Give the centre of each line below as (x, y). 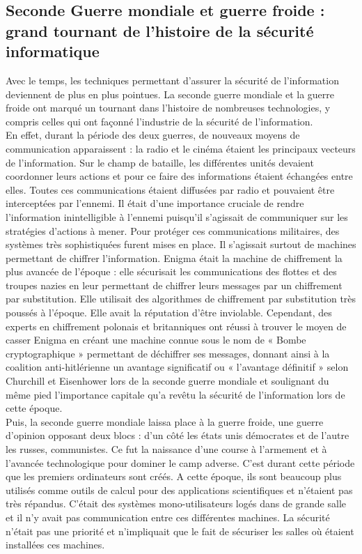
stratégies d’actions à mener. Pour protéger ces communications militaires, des (173, 230)
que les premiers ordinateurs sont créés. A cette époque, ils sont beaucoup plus (174, 476)
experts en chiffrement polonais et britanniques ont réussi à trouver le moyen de (176, 326)
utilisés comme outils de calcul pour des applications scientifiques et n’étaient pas (179, 490)
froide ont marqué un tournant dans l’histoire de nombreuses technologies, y (168, 108)
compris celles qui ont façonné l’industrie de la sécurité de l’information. (159, 121)
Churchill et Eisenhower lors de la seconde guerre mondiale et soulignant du (167, 381)
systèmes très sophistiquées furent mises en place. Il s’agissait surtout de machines (181, 244)
